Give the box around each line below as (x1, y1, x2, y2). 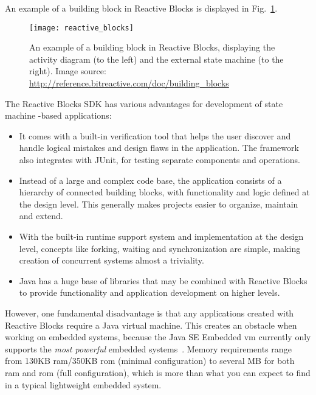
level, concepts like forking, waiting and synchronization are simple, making (19, 242, 301, 254)
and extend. (19, 209, 63, 222)
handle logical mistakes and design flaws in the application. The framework (19, 141, 299, 154)
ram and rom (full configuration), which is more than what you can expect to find (5, 366, 311, 379)
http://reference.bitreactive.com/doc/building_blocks (29, 77, 229, 89)
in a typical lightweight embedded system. (5, 378, 162, 391)
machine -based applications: (5, 109, 112, 122)
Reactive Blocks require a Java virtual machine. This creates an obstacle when (5, 318, 297, 331)
